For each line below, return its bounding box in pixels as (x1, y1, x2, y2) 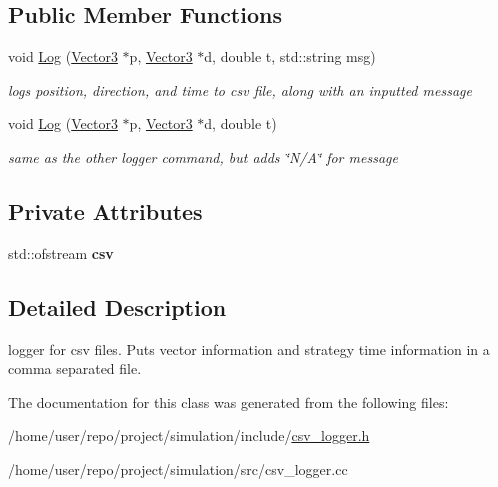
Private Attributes (8, 195, 203, 226)
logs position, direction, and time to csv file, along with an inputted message (8, 79, 472, 100)
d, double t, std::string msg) (204, 46, 376, 67)
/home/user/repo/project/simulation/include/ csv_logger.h (8, 425, 370, 446)
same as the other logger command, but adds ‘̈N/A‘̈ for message (8, 146, 398, 167)
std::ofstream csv (8, 242, 114, 263)
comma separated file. (8, 358, 142, 379)
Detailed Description (8, 291, 227, 322)
